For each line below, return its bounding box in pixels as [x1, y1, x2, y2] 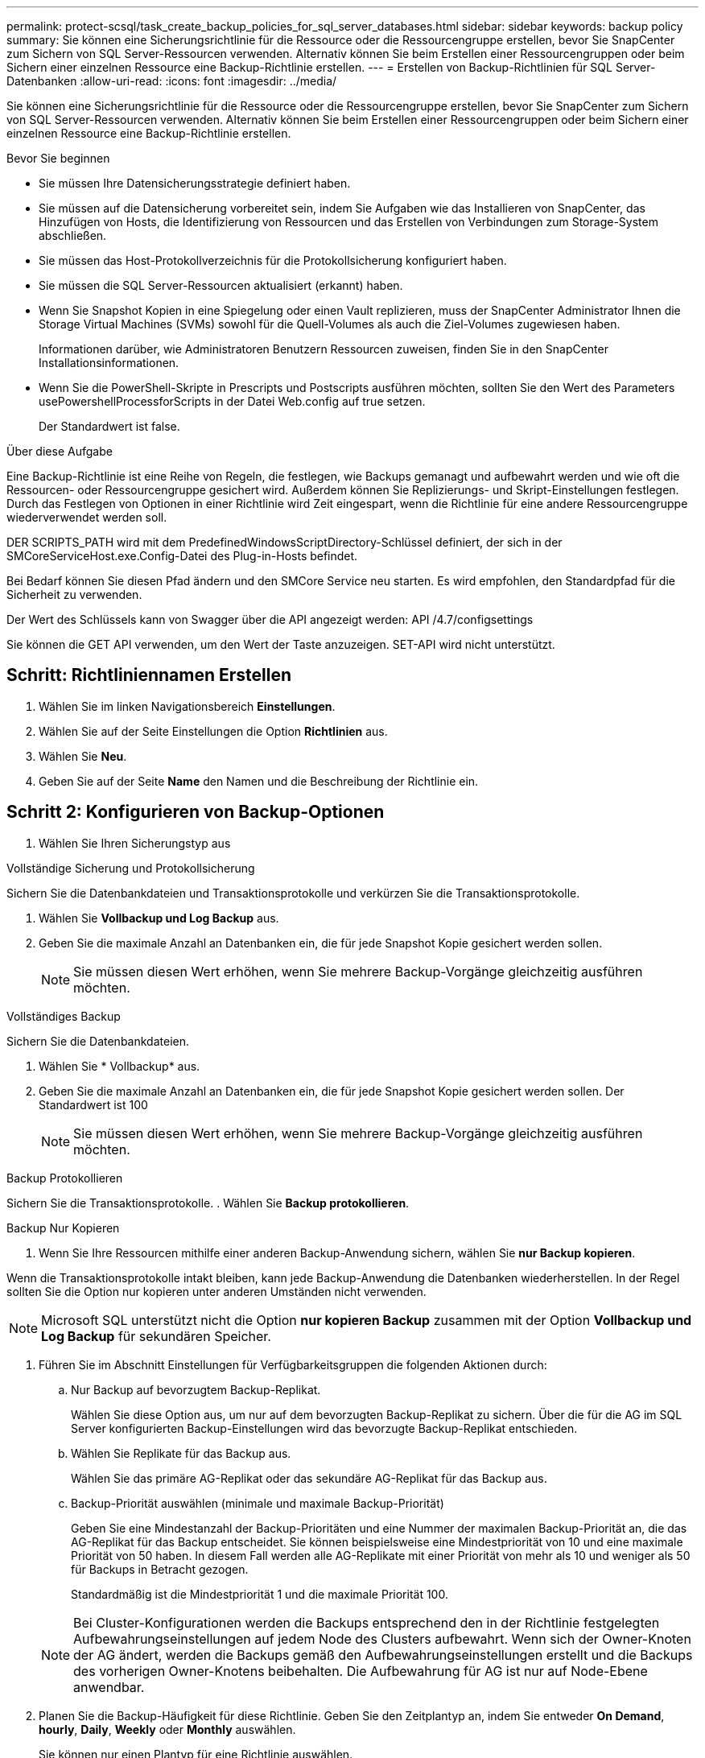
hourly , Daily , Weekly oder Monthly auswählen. [39, 1722, 296, 1736]
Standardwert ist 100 [39, 1097, 148, 1112]
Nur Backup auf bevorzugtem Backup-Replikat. [71, 1382, 321, 1397]
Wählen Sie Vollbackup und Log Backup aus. [39, 910, 279, 925]
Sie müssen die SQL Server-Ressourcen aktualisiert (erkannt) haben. [39, 279, 403, 292]
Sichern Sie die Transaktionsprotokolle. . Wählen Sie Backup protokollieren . [6, 1195, 410, 1210]
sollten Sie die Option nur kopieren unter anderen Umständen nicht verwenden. [6, 1284, 427, 1298]
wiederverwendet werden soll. [6, 510, 167, 524]
